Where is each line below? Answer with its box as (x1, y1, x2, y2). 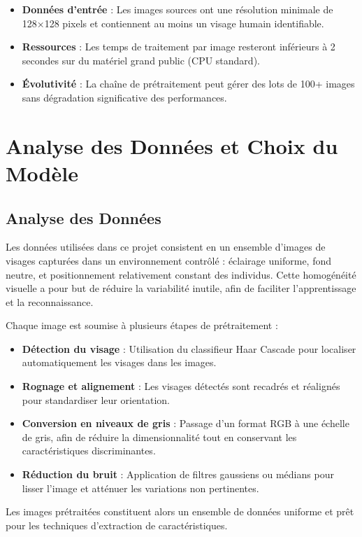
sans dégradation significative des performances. (22, 90, 227, 104)
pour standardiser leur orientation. (22, 392, 170, 407)
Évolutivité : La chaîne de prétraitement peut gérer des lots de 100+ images (22, 76, 355, 91)
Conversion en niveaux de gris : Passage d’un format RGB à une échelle (22, 416, 349, 431)
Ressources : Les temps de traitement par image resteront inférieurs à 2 (22, 39, 335, 54)
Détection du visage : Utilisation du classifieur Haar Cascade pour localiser (22, 341, 356, 356)
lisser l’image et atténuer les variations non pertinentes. (22, 480, 259, 495)
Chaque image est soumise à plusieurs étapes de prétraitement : (6, 318, 278, 333)
